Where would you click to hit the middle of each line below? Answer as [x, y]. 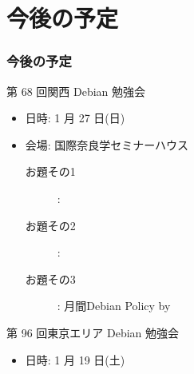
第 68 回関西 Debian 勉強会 [76, 91]
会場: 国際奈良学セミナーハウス [107, 144]
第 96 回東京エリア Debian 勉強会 [93, 332]
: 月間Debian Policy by [114, 306]
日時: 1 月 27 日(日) [75, 118]
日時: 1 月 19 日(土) [75, 359]
